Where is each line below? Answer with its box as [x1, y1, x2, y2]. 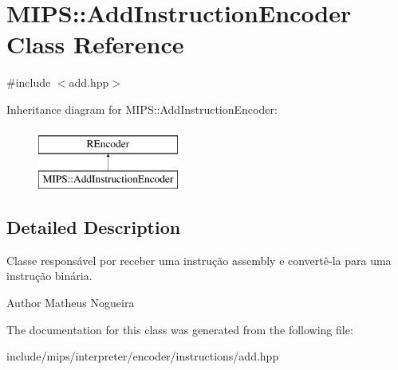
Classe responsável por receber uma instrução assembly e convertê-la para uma [6, 251, 392, 268]
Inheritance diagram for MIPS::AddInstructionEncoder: [6, 100, 278, 117]
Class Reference [6, 28, 184, 60]
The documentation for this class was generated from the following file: [6, 321, 353, 337]
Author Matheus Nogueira [6, 294, 135, 311]
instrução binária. [6, 267, 93, 284]
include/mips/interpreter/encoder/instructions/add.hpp [6, 348, 279, 364]
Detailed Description [6, 215, 181, 240]
